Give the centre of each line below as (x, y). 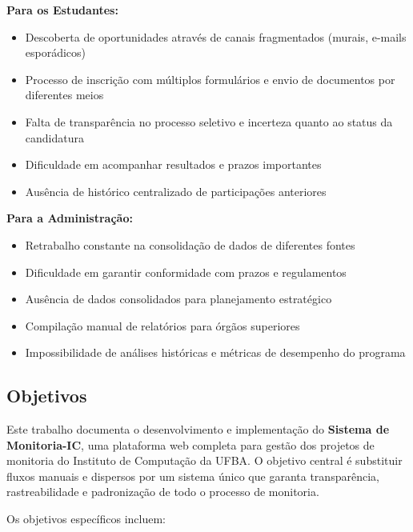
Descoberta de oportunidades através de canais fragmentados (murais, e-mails (216, 36)
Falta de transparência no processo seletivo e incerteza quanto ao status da (209, 121)
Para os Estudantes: (62, 10)
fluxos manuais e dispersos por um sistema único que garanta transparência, (193, 476)
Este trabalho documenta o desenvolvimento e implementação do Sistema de (198, 429)
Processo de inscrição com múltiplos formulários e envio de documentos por (210, 79)
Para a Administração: (70, 218)
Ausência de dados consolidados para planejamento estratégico (178, 299)
